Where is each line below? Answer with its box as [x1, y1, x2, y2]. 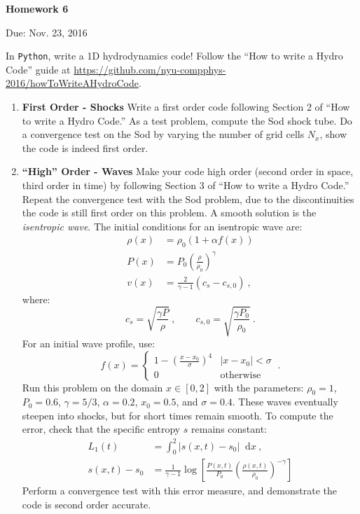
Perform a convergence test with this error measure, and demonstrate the [22, 483, 337, 498]
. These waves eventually [232, 394, 338, 409]
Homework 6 [6, 1, 69, 15]
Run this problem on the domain [22, 380, 163, 394]
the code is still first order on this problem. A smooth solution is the [22, 205, 317, 220]
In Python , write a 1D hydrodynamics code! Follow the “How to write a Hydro [6, 48, 343, 63]
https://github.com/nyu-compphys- [74, 62, 226, 76]
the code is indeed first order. [22, 140, 148, 155]
